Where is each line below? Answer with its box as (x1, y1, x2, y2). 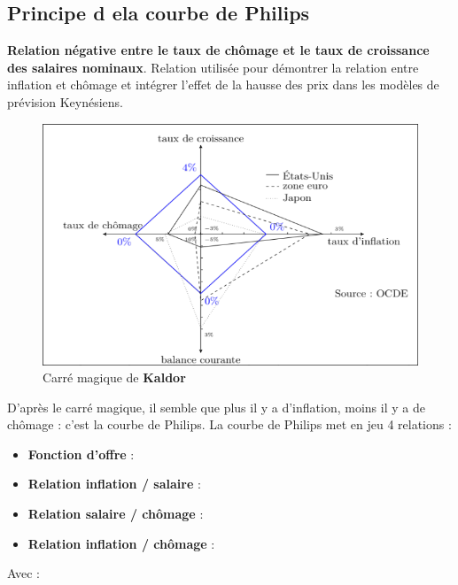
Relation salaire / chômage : (27, 504, 204, 523)
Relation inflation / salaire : (27, 474, 201, 493)
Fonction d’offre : (27, 444, 135, 463)
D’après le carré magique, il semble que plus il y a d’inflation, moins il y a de (7, 397, 425, 416)
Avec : (7, 564, 40, 582)
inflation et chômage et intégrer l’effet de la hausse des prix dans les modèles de (7, 75, 439, 94)
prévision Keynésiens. (7, 92, 123, 111)
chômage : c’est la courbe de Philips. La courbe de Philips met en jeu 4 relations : (7, 415, 452, 434)
